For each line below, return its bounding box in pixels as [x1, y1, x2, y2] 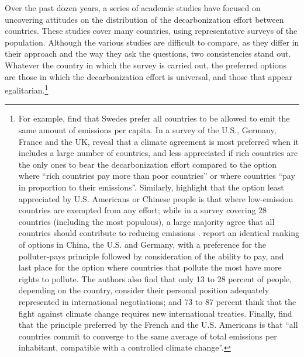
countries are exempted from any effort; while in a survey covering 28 [18, 204, 267, 216]
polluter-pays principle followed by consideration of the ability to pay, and [18, 249, 284, 262]
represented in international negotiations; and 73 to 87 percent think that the [18, 295, 296, 307]
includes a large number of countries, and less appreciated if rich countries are [18, 147, 298, 159]
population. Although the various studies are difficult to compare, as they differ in [5, 36, 299, 48]
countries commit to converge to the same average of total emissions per [18, 330, 277, 342]
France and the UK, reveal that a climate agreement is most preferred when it [18, 135, 299, 147]
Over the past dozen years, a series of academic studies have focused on [5, 2, 261, 13]
